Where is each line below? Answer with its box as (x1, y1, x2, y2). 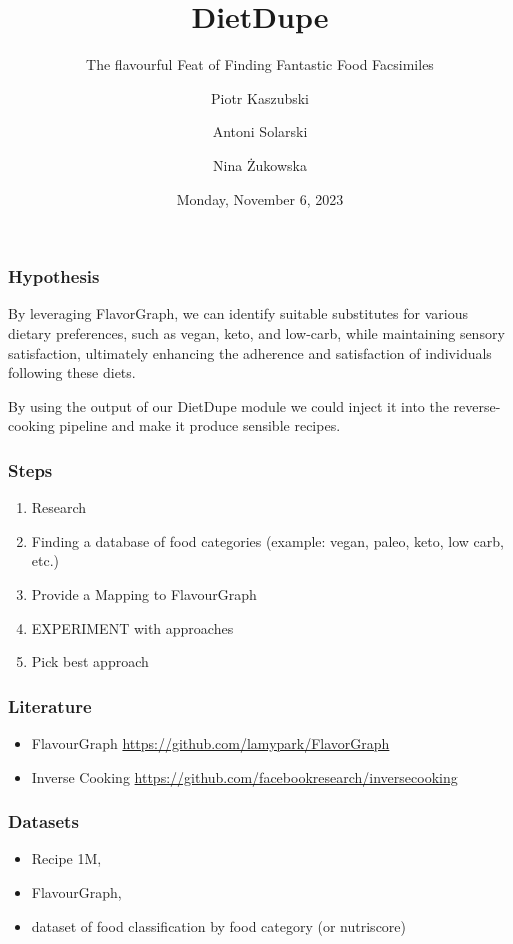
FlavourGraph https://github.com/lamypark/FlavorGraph (31, 732, 390, 753)
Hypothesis (8, 264, 100, 289)
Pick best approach (31, 651, 149, 672)
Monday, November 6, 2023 (176, 188, 344, 209)
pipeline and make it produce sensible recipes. (59, 415, 341, 436)
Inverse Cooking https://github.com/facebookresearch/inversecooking (31, 766, 458, 787)
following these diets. (8, 362, 136, 383)
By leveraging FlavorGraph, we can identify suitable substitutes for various (8, 303, 468, 324)
